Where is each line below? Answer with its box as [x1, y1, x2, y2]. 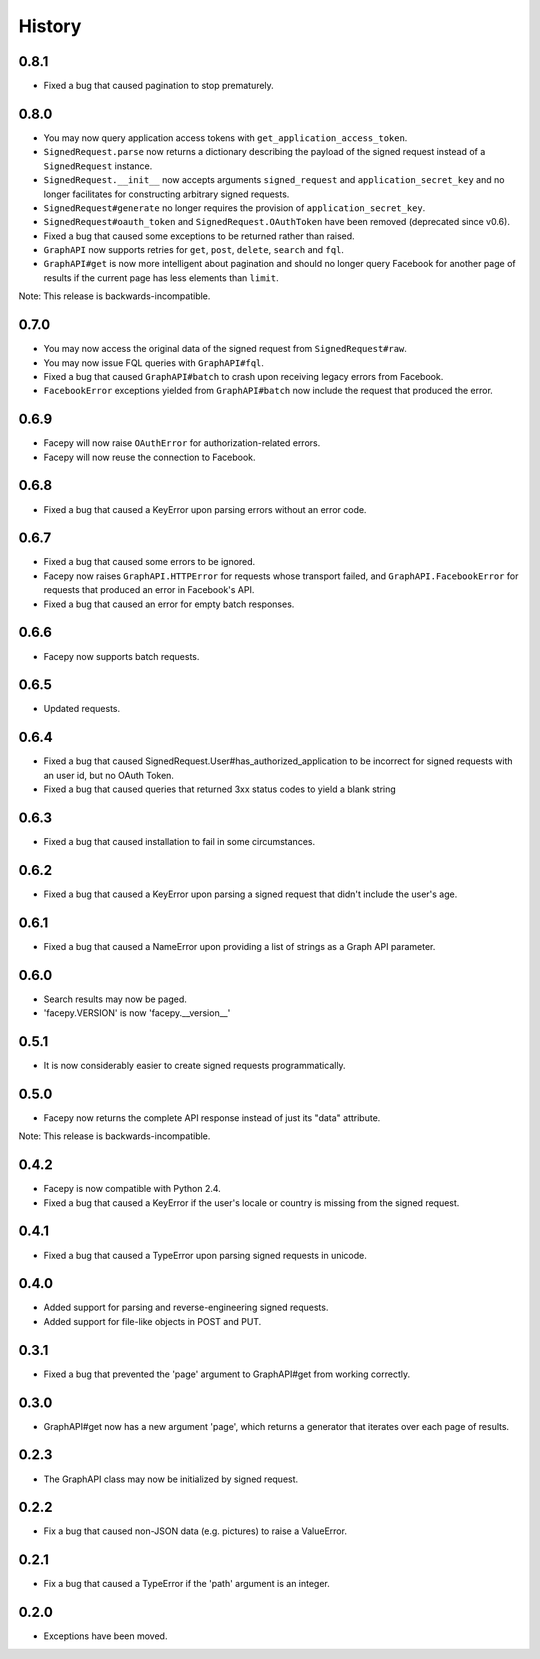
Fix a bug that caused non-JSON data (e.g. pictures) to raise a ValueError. [43, 1525, 347, 1537]
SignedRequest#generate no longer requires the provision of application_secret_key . [43, 201, 426, 214]
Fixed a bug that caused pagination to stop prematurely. [43, 80, 274, 92]
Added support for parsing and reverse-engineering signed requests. [43, 1301, 329, 1314]
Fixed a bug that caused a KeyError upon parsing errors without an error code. [43, 503, 367, 515]
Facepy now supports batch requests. [43, 650, 200, 662]
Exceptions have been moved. [43, 1630, 168, 1642]
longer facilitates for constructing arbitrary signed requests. [43, 188, 290, 200]
